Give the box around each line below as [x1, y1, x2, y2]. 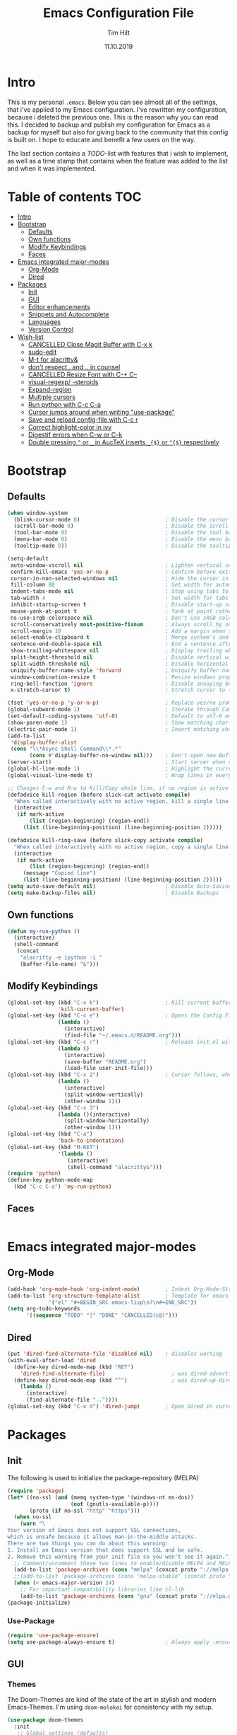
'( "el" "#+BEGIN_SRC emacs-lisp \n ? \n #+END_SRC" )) [48, 1298, 197, 1306]
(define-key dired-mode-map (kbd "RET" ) [13, 1364, 134, 1371]
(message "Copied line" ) [23, 870, 97, 877]
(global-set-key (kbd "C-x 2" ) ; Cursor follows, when [7, 1071, 235, 1078]
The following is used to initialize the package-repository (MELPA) [7, 1473, 200, 1482]
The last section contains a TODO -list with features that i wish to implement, [7, 149, 229, 157]
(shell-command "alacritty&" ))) [67, 1163, 162, 1170]
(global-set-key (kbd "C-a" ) [7, 1131, 93, 1138]
